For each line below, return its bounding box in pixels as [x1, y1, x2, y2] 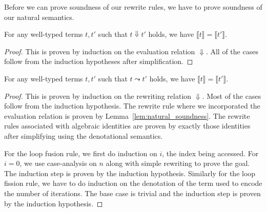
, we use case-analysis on [19, 158, 97, 168]
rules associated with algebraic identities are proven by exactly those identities [4, 120, 251, 131]
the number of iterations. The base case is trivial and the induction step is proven [4, 187, 261, 198]
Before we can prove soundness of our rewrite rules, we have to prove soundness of [4, 2, 262, 12]
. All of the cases [206, 46, 258, 56]
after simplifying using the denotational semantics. [4, 130, 163, 141]
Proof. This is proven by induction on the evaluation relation [4, 46, 195, 56]
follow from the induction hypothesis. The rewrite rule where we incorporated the [4, 100, 260, 111]
